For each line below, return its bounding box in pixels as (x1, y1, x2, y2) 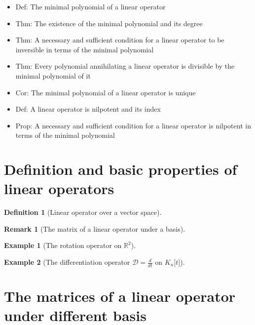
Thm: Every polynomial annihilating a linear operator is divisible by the (15, 61, 235, 71)
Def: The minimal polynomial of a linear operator (15, 1, 166, 11)
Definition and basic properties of (4, 159, 237, 179)
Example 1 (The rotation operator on (4, 240, 122, 250)
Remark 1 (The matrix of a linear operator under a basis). (4, 223, 185, 234)
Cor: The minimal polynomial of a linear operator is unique (15, 87, 196, 97)
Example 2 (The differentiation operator (4, 257, 130, 267)
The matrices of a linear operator (4, 286, 236, 306)
